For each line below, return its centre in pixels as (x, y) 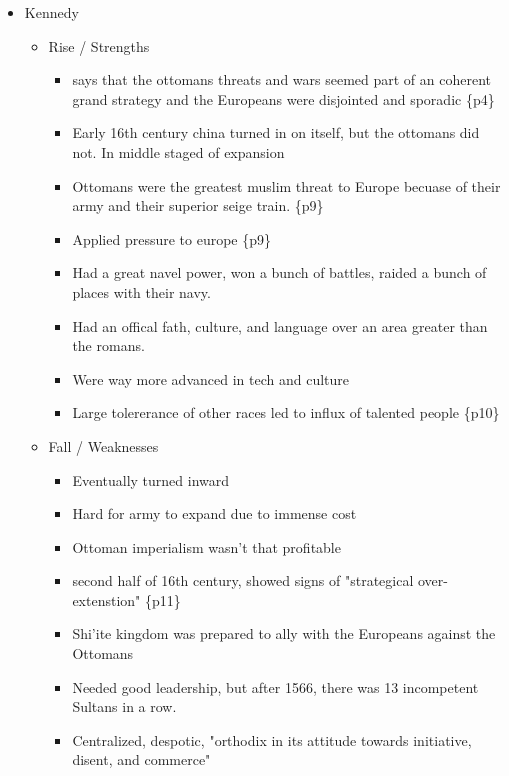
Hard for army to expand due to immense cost (214, 513)
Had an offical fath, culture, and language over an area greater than (280, 325)
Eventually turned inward (151, 479)
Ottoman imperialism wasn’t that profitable (206, 546)
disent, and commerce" (141, 759)
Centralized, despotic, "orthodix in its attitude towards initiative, (272, 739)
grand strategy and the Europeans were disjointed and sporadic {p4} (283, 98)
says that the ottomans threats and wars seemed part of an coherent (282, 79)
